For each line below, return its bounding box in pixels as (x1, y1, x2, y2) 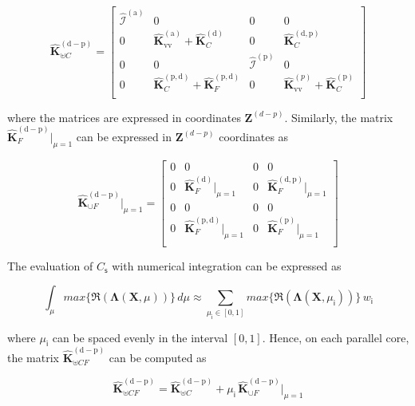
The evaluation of (7, 257, 93, 274)
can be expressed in (76, 128, 172, 144)
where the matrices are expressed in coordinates (7, 108, 241, 125)
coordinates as (219, 128, 289, 144)
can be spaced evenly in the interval (52, 329, 228, 345)
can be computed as (109, 349, 207, 366)
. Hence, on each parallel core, (262, 329, 409, 345)
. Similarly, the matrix (284, 108, 393, 125)
